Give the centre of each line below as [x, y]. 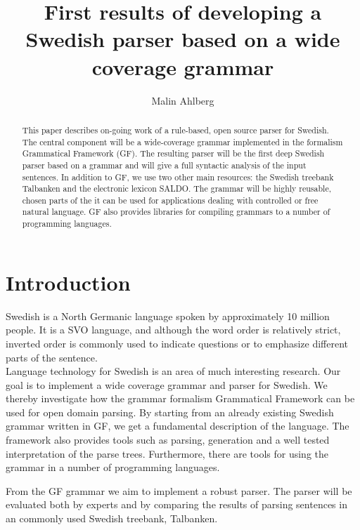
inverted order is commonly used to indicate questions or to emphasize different [177, 343]
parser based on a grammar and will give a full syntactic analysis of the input [164, 165]
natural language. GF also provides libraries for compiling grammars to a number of [176, 212]
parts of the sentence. [52, 357]
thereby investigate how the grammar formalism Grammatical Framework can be [180, 398]
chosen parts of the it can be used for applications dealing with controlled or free [170, 200]
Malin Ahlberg [183, 100]
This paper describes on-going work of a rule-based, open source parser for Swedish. [175, 130]
